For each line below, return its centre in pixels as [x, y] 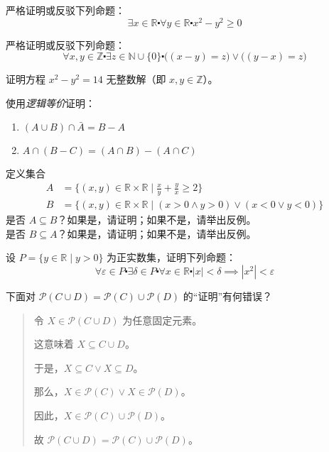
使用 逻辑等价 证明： [50, 103]
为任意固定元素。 [162, 320]
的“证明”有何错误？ [228, 296]
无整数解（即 [136, 79]
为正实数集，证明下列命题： [172, 257]
